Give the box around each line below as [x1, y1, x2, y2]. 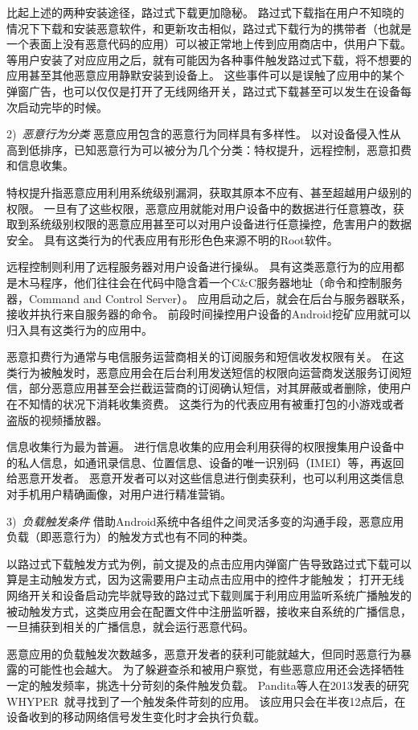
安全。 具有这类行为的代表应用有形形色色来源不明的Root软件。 [6, 231, 338, 248]
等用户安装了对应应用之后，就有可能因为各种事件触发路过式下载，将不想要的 [6, 51, 412, 68]
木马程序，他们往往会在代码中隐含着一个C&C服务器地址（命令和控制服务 [17, 273, 404, 290]
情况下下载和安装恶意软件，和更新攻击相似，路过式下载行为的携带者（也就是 [6, 19, 412, 36]
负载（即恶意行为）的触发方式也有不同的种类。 [6, 528, 254, 545]
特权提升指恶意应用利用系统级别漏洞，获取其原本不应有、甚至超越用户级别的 [6, 183, 412, 200]
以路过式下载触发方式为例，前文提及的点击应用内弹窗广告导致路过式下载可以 [6, 555, 412, 572]
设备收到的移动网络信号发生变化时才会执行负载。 [6, 708, 265, 725]
